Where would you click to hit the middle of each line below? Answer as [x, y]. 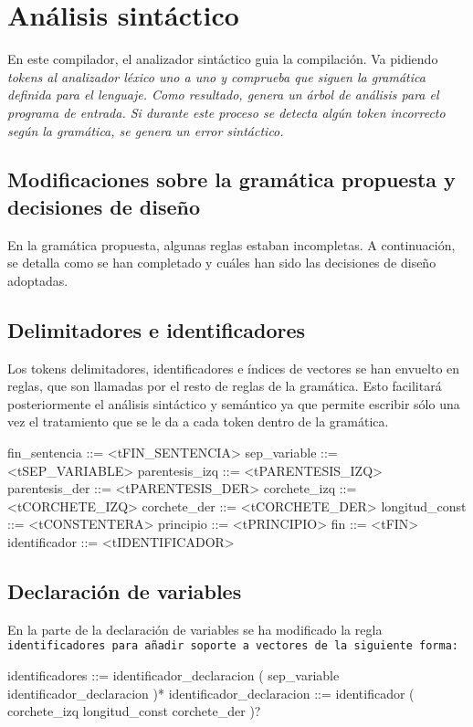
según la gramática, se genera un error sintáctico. [146, 130]
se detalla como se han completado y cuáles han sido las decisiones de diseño [222, 263]
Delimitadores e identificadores [157, 329]
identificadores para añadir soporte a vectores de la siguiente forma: [233, 646]
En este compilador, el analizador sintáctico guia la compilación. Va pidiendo [223, 59]
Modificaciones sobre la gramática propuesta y [231, 179]
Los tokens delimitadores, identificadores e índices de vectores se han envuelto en [234, 368]
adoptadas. [38, 280]
